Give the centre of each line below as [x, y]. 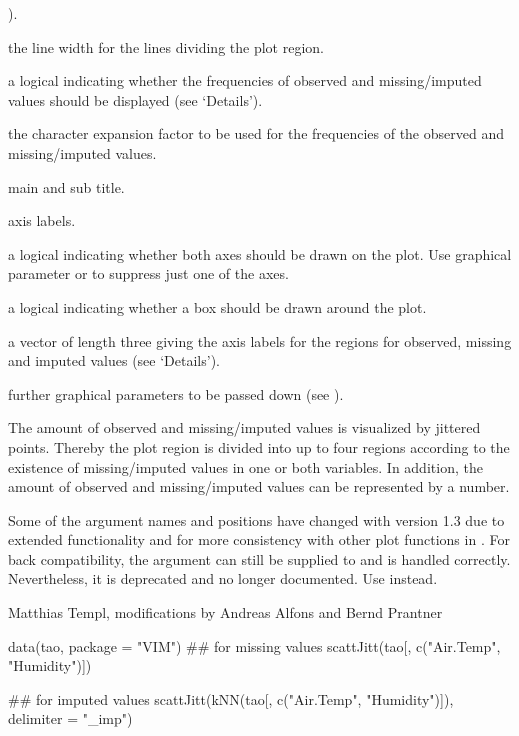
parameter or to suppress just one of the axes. [148, 273]
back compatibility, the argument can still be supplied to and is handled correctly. [259, 558]
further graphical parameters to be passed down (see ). [176, 393]
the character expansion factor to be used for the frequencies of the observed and [256, 133]
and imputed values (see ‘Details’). [114, 360]
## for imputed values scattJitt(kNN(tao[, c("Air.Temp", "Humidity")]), [231, 698]
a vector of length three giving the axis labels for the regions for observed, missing [260, 340]
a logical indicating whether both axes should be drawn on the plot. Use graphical [260, 253]
